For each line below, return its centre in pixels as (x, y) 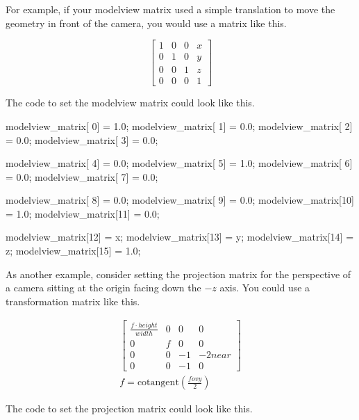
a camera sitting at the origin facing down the (103, 288)
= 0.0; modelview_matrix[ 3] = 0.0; (82, 139)
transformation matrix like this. (73, 301)
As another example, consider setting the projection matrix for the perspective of (178, 274)
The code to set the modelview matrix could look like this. (130, 103)
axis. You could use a (265, 288)
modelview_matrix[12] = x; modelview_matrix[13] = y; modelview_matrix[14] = (180, 237)
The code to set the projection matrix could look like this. (129, 409)
